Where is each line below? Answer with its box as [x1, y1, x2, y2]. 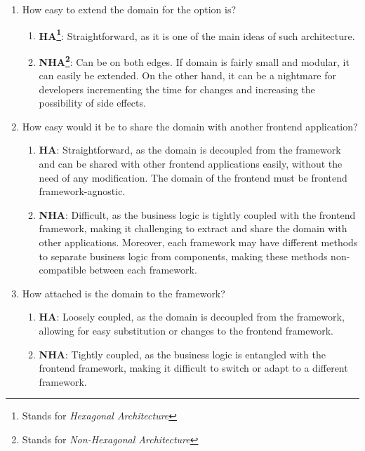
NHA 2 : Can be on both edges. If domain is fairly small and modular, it [39, 52, 350, 69]
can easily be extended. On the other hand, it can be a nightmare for [39, 68, 336, 83]
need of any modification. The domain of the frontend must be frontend [39, 170, 347, 184]
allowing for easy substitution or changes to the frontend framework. [39, 323, 333, 337]
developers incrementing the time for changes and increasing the [39, 81, 315, 96]
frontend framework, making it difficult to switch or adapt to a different [39, 361, 348, 375]
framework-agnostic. [39, 184, 126, 198]
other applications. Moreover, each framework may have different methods [39, 235, 358, 250]
